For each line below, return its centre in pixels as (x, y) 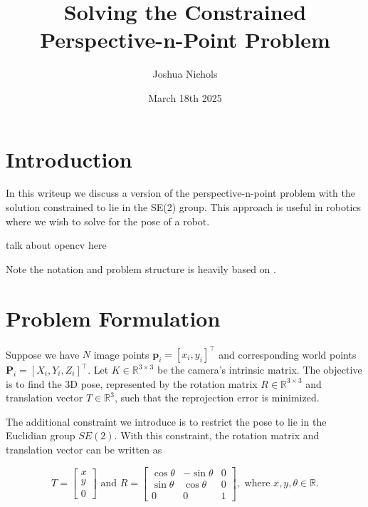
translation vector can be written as (84, 449)
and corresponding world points (288, 354)
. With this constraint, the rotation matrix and (217, 435)
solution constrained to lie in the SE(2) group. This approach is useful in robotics (184, 207)
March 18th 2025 (185, 97)
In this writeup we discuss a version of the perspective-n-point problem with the (180, 193)
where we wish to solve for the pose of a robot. (108, 221)
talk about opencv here (56, 245)
